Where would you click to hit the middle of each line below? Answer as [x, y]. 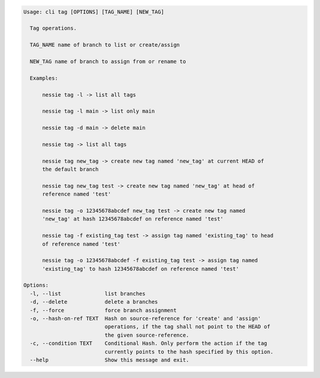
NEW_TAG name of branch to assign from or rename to [108, 61]
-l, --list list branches [88, 294]
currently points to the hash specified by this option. [189, 352]
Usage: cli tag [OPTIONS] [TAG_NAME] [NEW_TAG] [94, 12]
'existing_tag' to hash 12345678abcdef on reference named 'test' [141, 269]
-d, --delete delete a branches [94, 302]
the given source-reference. [147, 335]
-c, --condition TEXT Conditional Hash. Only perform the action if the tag [149, 343]
